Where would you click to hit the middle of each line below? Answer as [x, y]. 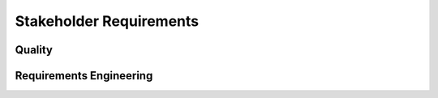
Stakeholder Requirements [107, 21]
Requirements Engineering [84, 76]
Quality [34, 50]
